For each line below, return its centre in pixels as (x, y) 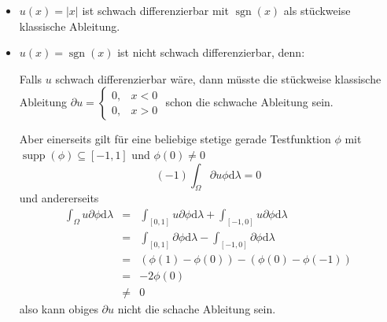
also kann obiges (59, 308)
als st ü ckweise (317, 10)
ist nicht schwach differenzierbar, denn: (211, 52)
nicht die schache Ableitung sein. (197, 308)
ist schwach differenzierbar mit (155, 10)
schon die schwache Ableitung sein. (249, 102)
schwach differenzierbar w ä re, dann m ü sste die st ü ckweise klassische (218, 78)
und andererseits (59, 198)
